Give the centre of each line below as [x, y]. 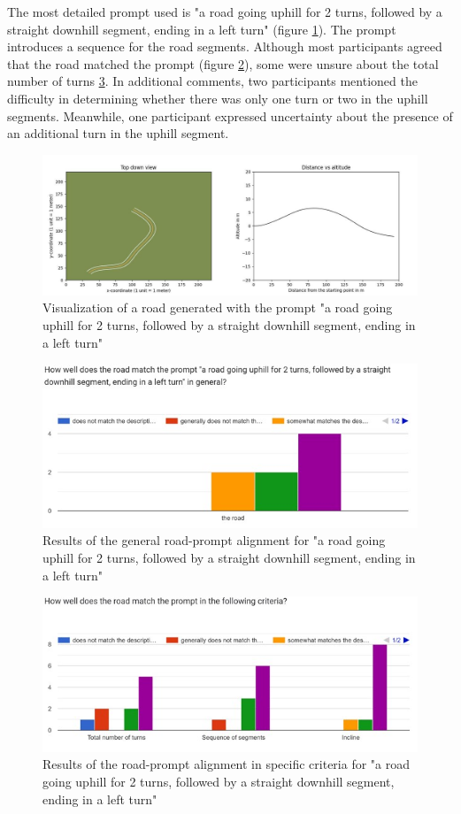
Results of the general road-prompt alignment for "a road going [214, 540]
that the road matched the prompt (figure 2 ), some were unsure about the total [223, 63]
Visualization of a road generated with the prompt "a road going [218, 307]
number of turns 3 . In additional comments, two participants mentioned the [212, 81]
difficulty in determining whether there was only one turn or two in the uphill [218, 98]
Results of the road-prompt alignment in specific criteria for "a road [227, 764]
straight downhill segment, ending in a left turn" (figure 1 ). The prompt [202, 29]
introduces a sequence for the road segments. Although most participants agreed [225, 46]
